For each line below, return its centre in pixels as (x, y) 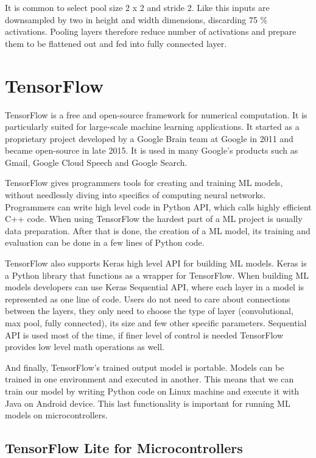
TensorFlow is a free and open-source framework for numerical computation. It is (156, 114)
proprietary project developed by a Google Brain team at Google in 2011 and (149, 138)
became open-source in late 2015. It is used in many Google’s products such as (152, 150)
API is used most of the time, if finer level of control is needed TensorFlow (144, 335)
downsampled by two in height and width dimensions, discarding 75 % (136, 19)
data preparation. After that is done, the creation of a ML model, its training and (158, 230)
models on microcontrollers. (56, 415)
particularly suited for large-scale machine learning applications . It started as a (152, 127)
